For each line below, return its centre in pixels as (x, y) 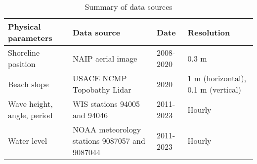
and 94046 (90, 115)
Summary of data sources (128, 7)
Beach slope (28, 84)
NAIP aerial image (105, 58)
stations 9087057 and (109, 141)
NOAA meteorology (107, 129)
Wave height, (30, 104)
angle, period (30, 115)
